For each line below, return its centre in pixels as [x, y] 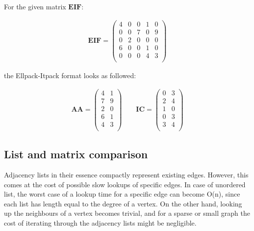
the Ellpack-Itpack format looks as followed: [70, 75]
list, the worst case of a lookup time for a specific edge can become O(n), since [122, 194]
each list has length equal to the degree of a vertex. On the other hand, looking [123, 203]
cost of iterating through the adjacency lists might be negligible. [100, 222]
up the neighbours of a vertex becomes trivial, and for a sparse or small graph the [127, 213]
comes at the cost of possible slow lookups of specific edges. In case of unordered [125, 184]
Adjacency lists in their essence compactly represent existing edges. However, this [126, 174]
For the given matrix [35, 6]
